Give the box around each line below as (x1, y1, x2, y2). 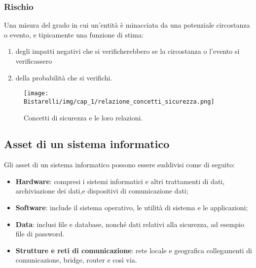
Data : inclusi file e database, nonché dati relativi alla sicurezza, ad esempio (15, 219, 244, 229)
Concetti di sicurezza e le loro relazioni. (24, 112, 143, 122)
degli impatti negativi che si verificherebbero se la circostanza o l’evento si (15, 46, 240, 56)
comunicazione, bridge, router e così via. (15, 255, 137, 265)
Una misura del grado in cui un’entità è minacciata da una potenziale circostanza (4, 20, 250, 30)
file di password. (15, 229, 65, 239)
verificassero (15, 56, 52, 66)
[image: (24, 90, 49, 97)
